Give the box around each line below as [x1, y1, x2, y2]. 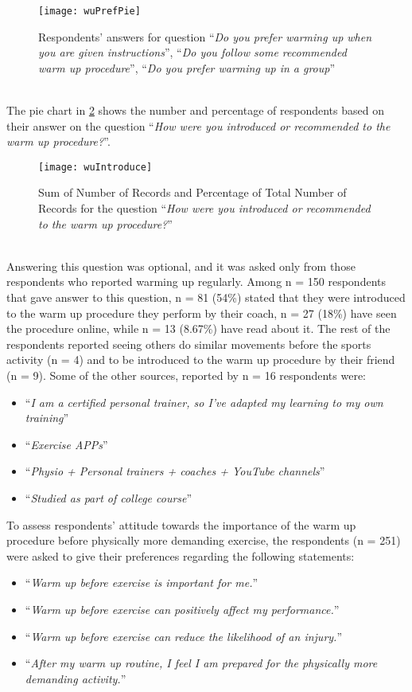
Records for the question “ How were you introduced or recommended [38, 200, 371, 217]
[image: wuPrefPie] [38, 6, 141, 17]
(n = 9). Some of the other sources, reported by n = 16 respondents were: [6, 367, 367, 383]
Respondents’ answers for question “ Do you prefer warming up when [38, 28, 372, 45]
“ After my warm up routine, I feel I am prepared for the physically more [25, 655, 378, 671]
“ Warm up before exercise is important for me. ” [25, 574, 258, 591]
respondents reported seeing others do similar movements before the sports [6, 335, 371, 352]
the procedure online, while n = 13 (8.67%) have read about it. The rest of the [6, 320, 391, 337]
